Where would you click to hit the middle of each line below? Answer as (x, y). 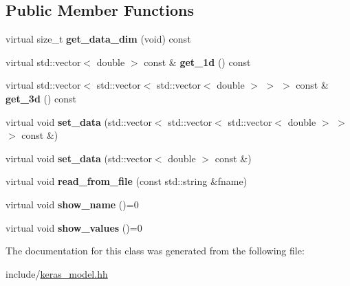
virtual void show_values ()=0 (74, 227)
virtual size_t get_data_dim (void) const (98, 39)
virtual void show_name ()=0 (72, 204)
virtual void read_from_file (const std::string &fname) (127, 181)
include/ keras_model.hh (57, 273)
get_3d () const (41, 98)
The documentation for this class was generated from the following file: (155, 251)
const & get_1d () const (197, 62)
